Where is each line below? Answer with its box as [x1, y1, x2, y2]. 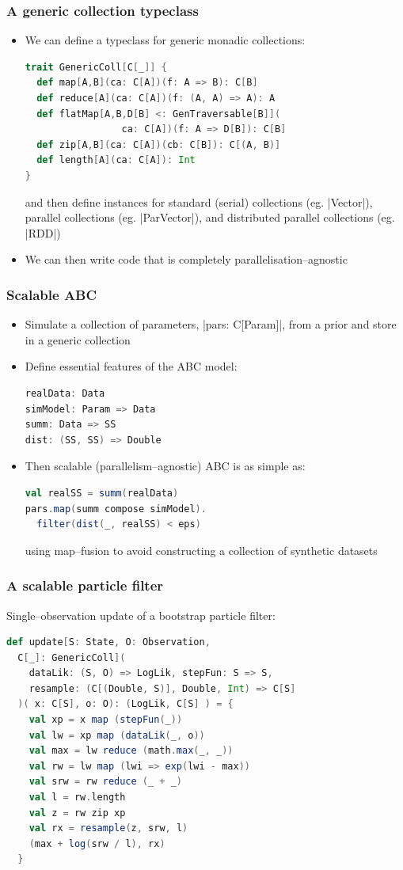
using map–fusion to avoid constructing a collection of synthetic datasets [25, 541, 378, 558]
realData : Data [25, 387, 105, 399]
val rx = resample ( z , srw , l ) [29, 823, 188, 834]
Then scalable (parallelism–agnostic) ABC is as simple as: [25, 458, 306, 474]
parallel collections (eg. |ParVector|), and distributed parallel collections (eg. [25, 209, 395, 226]
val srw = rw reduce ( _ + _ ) [29, 776, 183, 788]
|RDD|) [25, 224, 61, 241]
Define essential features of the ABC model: [25, 358, 238, 374]
